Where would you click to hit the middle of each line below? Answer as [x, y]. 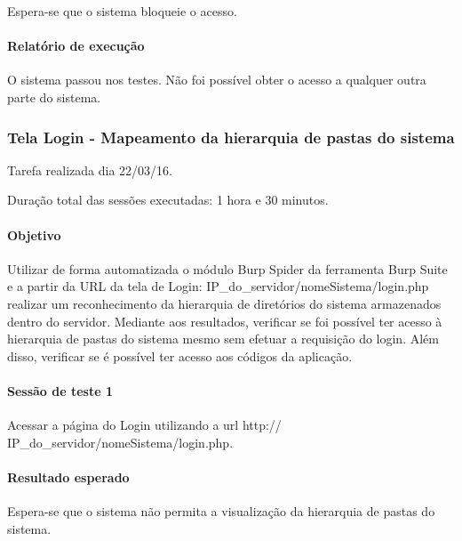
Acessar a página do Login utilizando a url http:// [144, 425]
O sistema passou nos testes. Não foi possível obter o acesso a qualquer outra [217, 80]
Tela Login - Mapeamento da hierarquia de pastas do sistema [231, 137]
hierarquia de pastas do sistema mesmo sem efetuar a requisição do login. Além [223, 339]
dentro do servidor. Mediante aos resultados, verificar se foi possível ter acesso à [225, 321]
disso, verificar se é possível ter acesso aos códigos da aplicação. [180, 355]
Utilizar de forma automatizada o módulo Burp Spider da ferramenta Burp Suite [227, 268]
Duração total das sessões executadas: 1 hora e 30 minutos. [168, 200]
